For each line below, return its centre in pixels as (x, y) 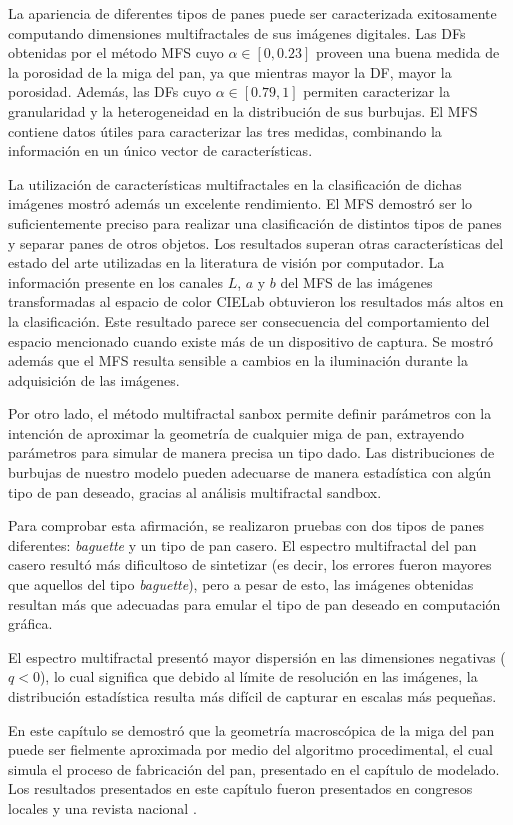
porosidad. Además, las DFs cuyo (109, 91)
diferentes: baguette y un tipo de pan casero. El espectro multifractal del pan (242, 544)
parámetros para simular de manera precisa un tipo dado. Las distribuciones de (251, 452)
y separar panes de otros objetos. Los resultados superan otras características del (256, 242)
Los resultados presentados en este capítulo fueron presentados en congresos (240, 788)
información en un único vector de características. (160, 150)
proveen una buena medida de (407, 52)
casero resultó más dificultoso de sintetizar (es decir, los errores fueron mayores (250, 564)
